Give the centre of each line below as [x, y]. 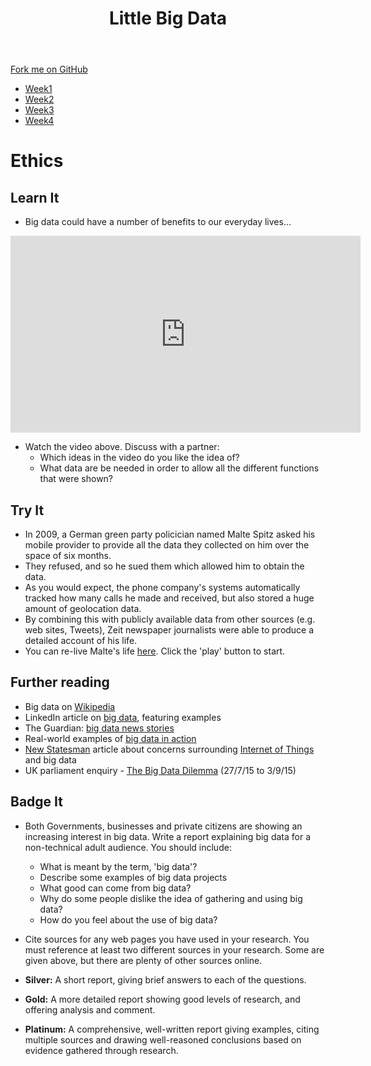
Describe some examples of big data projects [133, 877]
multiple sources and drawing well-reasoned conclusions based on [163, 1039]
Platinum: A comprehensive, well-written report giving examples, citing [172, 1029]
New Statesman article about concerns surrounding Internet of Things [169, 749]
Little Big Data [168, 18]
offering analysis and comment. [90, 1009]
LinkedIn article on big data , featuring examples [123, 717]
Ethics [37, 161]
